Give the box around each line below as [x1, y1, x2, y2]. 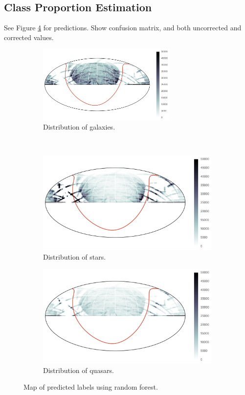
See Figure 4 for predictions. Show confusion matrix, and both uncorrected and [4, 22, 242, 33]
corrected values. [4, 32, 54, 42]
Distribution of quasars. [43, 365, 114, 375]
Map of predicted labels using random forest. [23, 381, 158, 392]
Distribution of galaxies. [43, 122, 115, 132]
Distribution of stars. [43, 251, 106, 262]
